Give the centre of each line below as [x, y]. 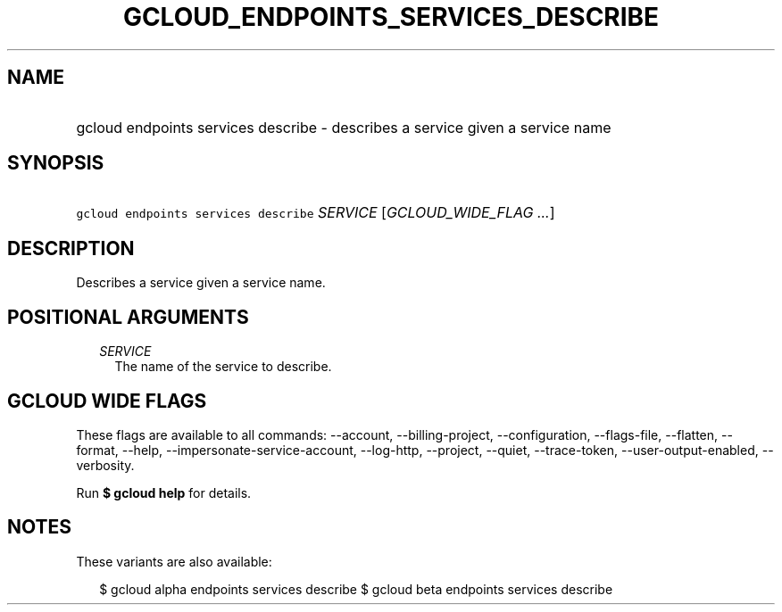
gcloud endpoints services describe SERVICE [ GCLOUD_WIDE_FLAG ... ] [316, 213]
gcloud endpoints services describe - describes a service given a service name [344, 127]
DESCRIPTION [71, 248]
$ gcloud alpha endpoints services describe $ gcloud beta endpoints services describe [356, 589]
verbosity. [105, 465]
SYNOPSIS [56, 163]
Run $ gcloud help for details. [164, 492]
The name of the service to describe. [223, 367]
